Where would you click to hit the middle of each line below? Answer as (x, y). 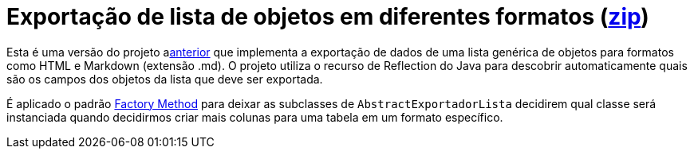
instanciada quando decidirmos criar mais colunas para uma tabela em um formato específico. (255, 117)
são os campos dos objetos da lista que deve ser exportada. (165, 79)
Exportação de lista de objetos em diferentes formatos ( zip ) (328, 17)
